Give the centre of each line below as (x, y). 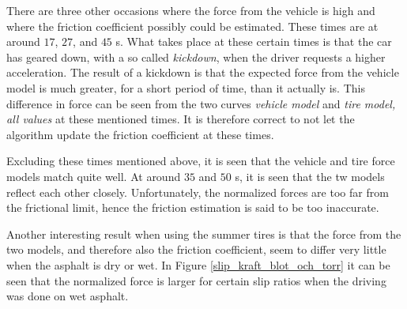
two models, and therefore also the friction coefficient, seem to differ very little (196, 249)
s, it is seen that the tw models (310, 176)
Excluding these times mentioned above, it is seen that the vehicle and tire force (201, 161)
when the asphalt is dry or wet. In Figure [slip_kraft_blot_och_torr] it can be (198, 264)
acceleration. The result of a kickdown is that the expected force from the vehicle (203, 72)
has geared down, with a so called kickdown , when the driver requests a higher (196, 57)
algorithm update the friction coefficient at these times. (140, 134)
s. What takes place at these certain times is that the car (254, 41)
